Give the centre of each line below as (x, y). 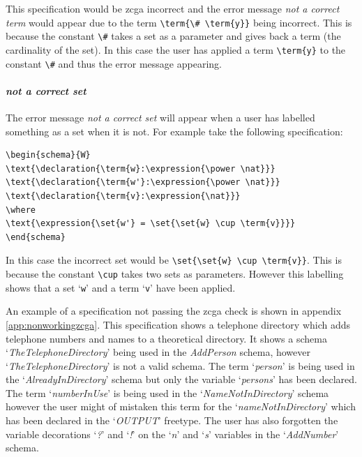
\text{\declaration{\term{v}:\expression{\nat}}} (123, 196)
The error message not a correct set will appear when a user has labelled (160, 118)
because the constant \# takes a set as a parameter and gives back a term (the (173, 36)
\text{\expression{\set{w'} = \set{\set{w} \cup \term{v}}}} (151, 224)
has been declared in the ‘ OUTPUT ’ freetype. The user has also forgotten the (172, 420)
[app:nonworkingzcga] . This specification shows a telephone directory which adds (178, 324)
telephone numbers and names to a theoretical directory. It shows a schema (166, 338)
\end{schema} (36, 237)
